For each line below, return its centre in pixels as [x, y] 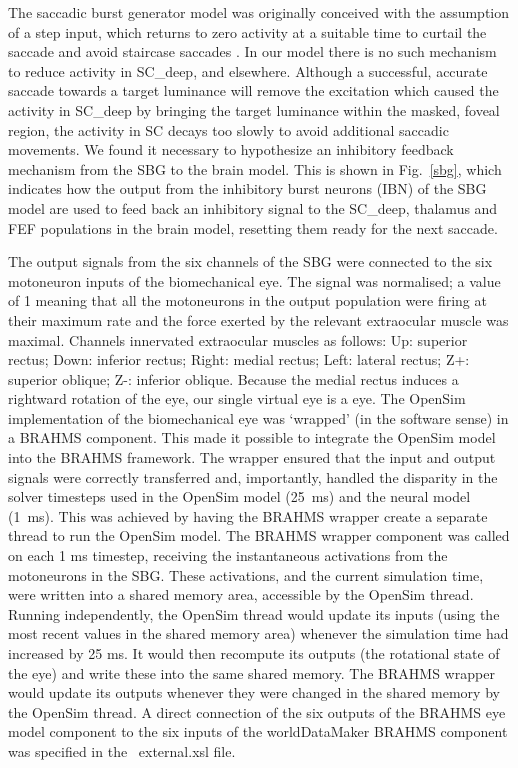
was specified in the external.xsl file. [122, 750]
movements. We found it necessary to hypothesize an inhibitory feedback [231, 149]
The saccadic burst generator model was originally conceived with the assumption [259, 12]
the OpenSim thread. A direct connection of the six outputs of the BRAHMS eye [257, 711]
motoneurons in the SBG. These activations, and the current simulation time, [246, 574]
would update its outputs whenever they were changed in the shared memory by [254, 692]
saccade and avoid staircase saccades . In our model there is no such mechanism [252, 51]
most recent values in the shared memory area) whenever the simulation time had [258, 633]
